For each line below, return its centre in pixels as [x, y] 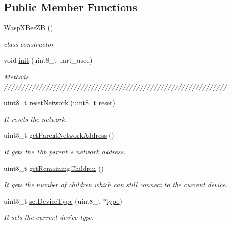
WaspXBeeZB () [28, 28]
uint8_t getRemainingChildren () [54, 168]
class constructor [29, 44]
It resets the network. [36, 119]
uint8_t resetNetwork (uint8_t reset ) [60, 103]
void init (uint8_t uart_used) [48, 60]
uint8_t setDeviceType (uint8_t [53, 200]
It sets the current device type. [49, 217]
